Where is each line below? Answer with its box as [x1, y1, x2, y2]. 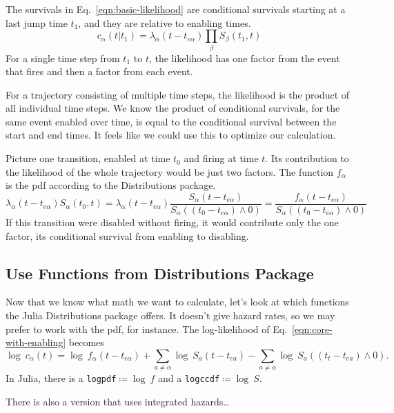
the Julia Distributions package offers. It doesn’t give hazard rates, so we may [6, 308, 335, 322]
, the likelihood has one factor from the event [148, 50, 340, 65]
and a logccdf [158, 371, 220, 385]
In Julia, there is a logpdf [6, 371, 117, 385]
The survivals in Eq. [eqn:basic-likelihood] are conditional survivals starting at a [6, 2, 346, 16]
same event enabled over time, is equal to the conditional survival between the [6, 114, 337, 128]
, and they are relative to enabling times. [78, 15, 251, 30]
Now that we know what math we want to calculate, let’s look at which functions [6, 294, 349, 309]
